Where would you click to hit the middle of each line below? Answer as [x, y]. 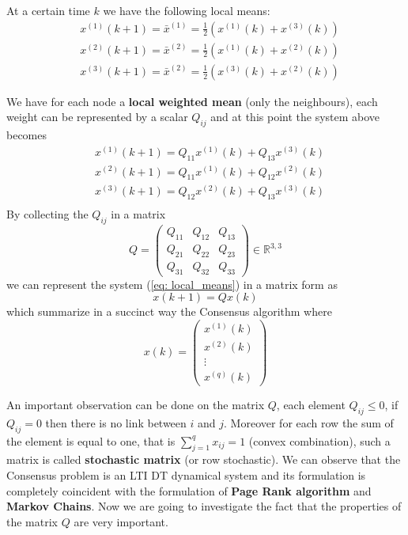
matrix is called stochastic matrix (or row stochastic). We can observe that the [204, 459]
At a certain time [48, 10]
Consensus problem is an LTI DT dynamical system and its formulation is [186, 475]
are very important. [121, 521]
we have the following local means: [187, 10]
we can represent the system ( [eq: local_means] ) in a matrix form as [172, 284]
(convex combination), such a [319, 440]
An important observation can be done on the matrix [136, 405]
